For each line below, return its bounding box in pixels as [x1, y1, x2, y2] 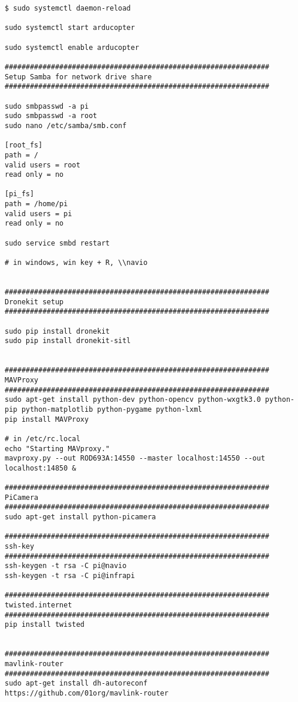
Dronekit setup [5, 297, 64, 306]
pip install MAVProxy [5, 415, 89, 424]
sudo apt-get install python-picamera [5, 513, 156, 522]
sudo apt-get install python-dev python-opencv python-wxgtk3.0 [5, 395, 261, 404]
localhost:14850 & [5, 463, 76, 472]
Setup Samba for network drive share [5, 72, 152, 81]
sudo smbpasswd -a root [5, 112, 97, 120]
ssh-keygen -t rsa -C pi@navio [5, 562, 127, 570]
